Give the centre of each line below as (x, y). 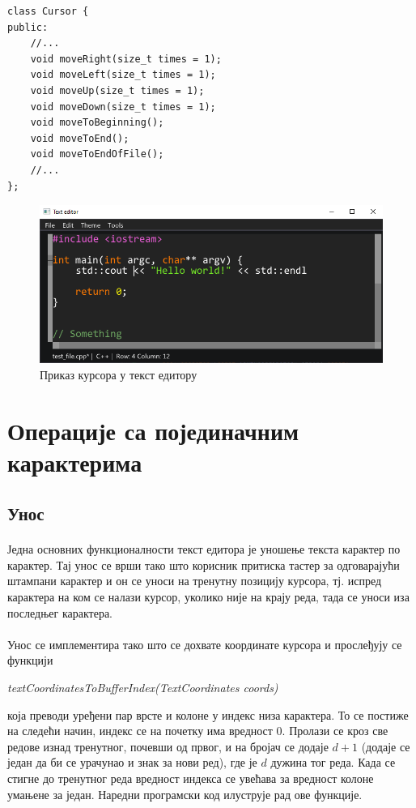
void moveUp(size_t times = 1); (117, 90)
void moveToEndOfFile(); (97, 154)
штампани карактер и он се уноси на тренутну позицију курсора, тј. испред (195, 581)
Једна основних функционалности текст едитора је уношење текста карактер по (204, 549)
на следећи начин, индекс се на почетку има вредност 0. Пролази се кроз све (198, 731)
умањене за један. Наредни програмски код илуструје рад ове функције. (185, 794)
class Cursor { (48, 11)
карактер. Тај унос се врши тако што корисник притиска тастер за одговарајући (204, 564)
